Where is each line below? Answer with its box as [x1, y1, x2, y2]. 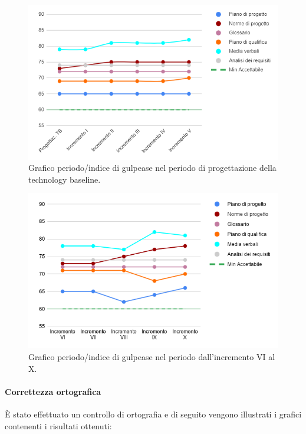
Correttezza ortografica [5, 385, 101, 397]
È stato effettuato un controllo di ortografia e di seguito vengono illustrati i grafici [5, 408, 302, 420]
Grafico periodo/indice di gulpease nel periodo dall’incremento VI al [28, 351, 275, 363]
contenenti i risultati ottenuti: [5, 419, 112, 432]
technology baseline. [28, 173, 101, 185]
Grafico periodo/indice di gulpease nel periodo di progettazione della [28, 161, 277, 174]
